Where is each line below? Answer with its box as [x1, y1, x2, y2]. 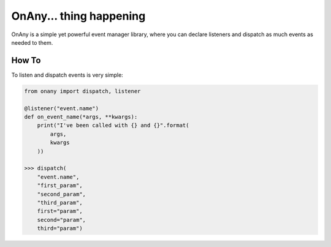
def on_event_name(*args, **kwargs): [24, 113, 138, 120]
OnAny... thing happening [11, 9, 146, 23]
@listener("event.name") [24, 105, 99, 112]
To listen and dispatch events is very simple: [11, 71, 124, 78]
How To [11, 55, 41, 66]
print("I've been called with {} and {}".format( [37, 122, 189, 129]
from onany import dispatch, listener [24, 88, 141, 94]
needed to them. [11, 39, 53, 46]
